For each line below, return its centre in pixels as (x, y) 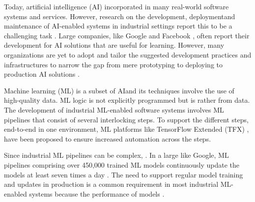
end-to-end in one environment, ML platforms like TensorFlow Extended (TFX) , (127, 129)
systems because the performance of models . (97, 193)
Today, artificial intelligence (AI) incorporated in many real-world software (116, 6)
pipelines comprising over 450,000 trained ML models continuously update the (122, 164)
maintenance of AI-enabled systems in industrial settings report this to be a (118, 26)
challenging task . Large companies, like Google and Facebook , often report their (127, 35)
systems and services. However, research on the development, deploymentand (120, 16)
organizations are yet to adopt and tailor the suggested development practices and (128, 54)
